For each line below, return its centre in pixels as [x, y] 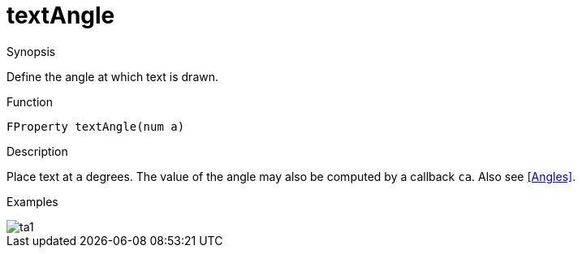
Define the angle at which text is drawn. [113, 76]
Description [37, 151]
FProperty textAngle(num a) [96, 126]
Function [30, 101]
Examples [32, 201]
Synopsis [31, 51]
